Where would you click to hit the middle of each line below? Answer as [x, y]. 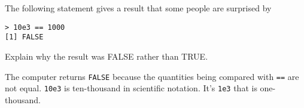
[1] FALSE [24, 37]
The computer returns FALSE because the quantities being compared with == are [152, 76]
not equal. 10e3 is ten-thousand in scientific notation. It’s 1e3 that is [131, 88]
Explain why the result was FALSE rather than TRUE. [107, 56]
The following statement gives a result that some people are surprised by [138, 8]
